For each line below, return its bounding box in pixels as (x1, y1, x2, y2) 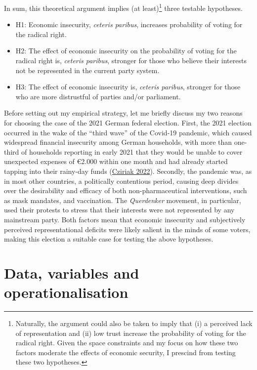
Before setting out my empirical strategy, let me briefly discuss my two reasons (4, 108, 243, 118)
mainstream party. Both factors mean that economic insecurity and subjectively (4, 214, 246, 224)
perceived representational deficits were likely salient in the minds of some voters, (4, 224, 251, 234)
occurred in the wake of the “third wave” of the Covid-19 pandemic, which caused (4, 127, 252, 137)
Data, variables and (4, 262, 139, 283)
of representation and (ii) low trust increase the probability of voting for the (15, 328, 246, 338)
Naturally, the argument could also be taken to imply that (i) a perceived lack (15, 318, 253, 329)
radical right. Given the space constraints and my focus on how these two (15, 337, 238, 348)
